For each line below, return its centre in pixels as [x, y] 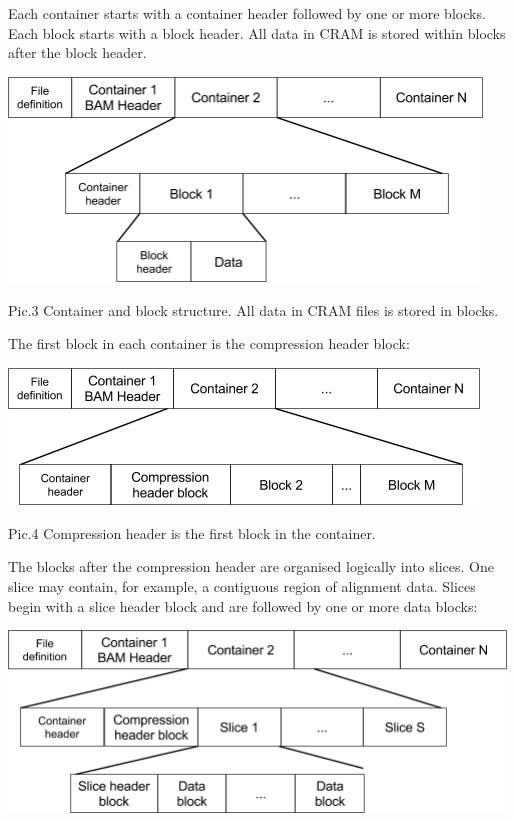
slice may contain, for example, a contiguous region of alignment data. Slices [242, 586]
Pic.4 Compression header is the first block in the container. [192, 532]
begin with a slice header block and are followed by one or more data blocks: [243, 605]
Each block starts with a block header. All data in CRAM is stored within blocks [257, 32]
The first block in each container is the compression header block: [209, 343]
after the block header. [77, 52]
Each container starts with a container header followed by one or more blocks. [247, 13]
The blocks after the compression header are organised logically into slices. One [251, 566]
